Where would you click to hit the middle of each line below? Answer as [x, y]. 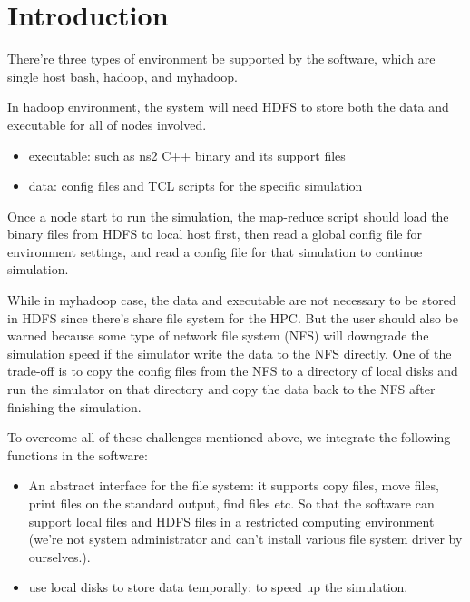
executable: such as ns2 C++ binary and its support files [187, 155]
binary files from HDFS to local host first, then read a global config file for [215, 234]
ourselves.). [59, 556]
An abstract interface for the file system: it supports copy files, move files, [234, 485]
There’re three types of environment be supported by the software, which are [221, 59]
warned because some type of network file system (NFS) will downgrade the [218, 336]
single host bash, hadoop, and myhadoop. [122, 76]
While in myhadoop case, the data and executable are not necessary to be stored [232, 300]
